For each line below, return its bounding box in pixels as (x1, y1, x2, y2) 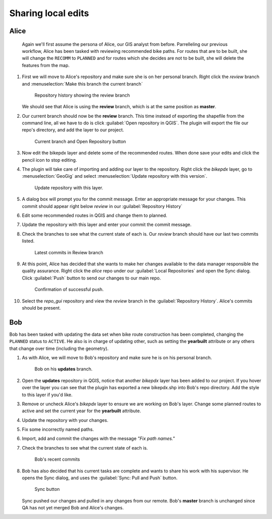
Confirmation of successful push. (34, 286, 104, 292)
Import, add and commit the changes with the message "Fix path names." (22, 435, 175, 441)
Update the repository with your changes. (22, 417, 108, 423)
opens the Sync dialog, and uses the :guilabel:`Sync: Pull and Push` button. (22, 475, 178, 481)
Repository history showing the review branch (34, 92, 130, 98)
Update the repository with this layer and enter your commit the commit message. (22, 221, 192, 228)
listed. (22, 238, 35, 244)
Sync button (34, 486, 60, 492)
